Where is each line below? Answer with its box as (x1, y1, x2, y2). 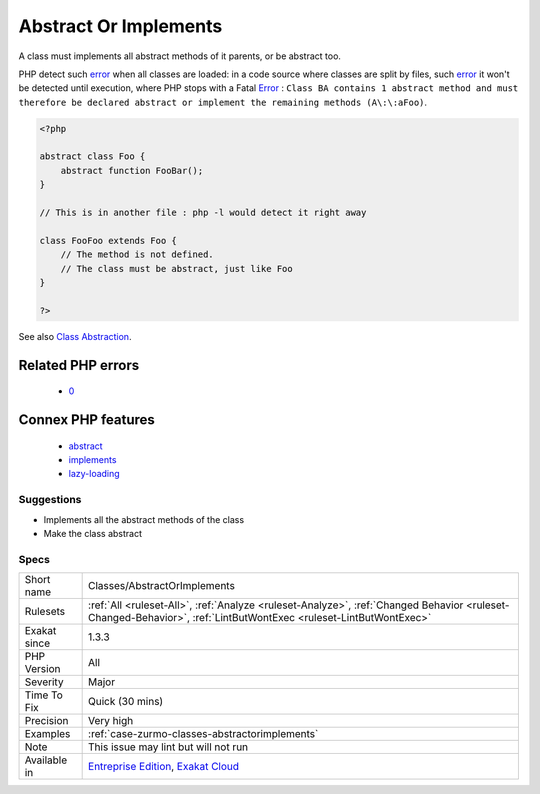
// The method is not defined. (60, 249, 214, 260)
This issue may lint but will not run (88, 740, 249, 754)
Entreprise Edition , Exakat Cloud (88, 760, 240, 774)
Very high (88, 714, 134, 728)
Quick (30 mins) (88, 695, 164, 709)
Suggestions (18, 493, 82, 507)
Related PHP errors (18, 356, 140, 374)
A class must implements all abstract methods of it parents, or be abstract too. (18, 50, 342, 62)
